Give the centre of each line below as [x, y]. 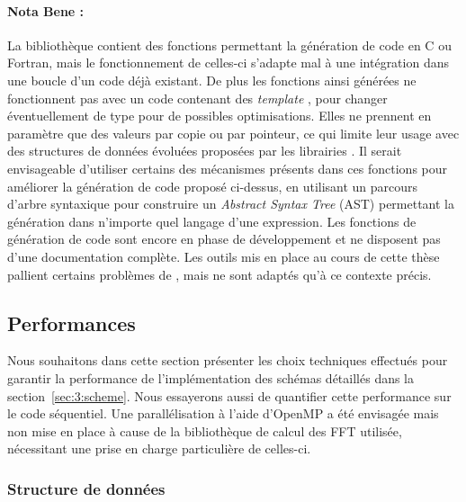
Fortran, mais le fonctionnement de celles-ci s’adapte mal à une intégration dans [228, 63]
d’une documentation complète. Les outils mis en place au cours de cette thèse [224, 256]
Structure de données [86, 488]
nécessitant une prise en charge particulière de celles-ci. [159, 448]
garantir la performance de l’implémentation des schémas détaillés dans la [211, 377]
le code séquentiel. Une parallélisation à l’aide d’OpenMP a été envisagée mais [223, 413]
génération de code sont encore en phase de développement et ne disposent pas [224, 239]
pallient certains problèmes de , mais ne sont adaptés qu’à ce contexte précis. [220, 274]
